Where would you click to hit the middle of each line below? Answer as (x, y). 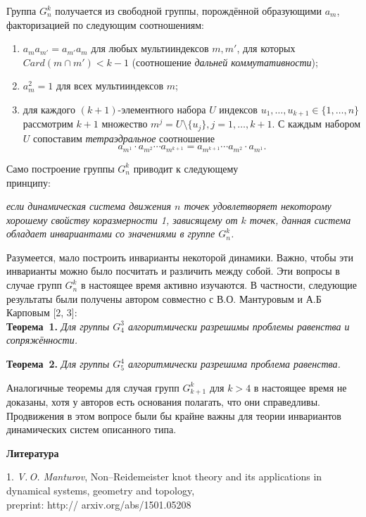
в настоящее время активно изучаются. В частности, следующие (219, 285)
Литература (33, 453)
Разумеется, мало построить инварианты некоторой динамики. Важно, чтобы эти (180, 257)
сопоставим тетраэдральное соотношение (124, 138)
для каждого (49, 109)
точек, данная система (300, 219)
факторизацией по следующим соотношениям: (105, 24)
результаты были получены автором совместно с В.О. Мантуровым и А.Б (164, 298)
